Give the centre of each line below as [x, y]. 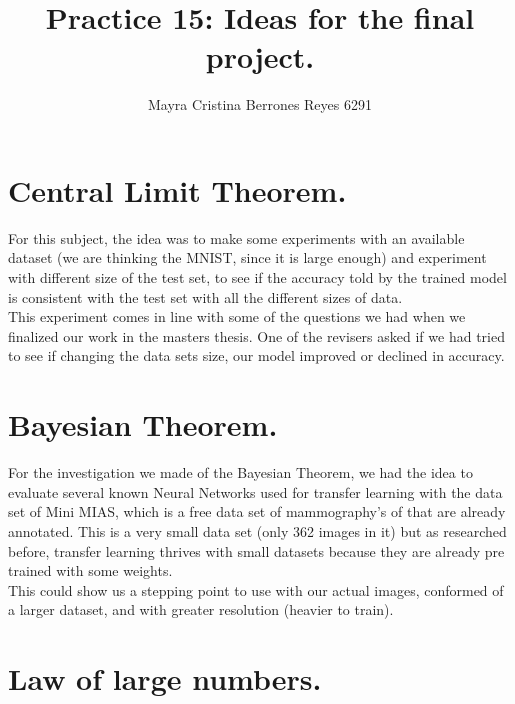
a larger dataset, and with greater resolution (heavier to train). [201, 609]
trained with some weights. [90, 570]
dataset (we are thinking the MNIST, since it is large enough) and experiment [247, 257]
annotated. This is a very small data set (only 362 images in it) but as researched [257, 530]
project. [260, 56]
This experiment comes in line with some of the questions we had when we [237, 316]
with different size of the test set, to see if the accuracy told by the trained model [257, 277]
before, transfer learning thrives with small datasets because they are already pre [256, 550]
